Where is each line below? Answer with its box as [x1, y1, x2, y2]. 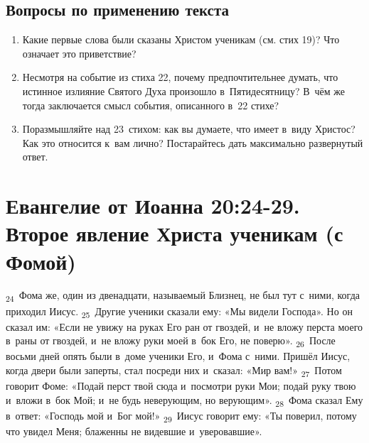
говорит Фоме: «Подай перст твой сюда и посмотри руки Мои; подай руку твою [6, 378, 356, 393]
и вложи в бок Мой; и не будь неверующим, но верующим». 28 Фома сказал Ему [6, 392, 363, 409]
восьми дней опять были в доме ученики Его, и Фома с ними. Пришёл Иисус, [6, 349, 351, 363]
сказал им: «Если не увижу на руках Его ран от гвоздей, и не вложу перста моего [6, 319, 363, 334]
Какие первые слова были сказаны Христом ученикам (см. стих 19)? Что [22, 32, 340, 47]
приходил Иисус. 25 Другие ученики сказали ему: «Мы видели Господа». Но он [6, 303, 353, 320]
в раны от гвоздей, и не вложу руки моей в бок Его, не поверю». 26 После [6, 333, 336, 350]
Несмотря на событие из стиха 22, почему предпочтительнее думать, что [22, 70, 338, 84]
